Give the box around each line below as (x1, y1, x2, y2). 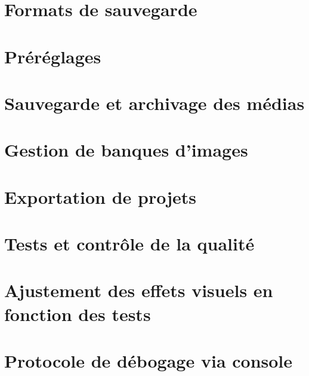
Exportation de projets (4, 184, 197, 209)
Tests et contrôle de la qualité (4, 231, 255, 256)
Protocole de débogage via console (4, 349, 293, 372)
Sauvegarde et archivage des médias (4, 90, 305, 115)
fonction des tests (4, 301, 151, 326)
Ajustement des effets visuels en (4, 278, 273, 302)
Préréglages (4, 44, 101, 68)
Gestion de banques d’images (4, 137, 248, 162)
